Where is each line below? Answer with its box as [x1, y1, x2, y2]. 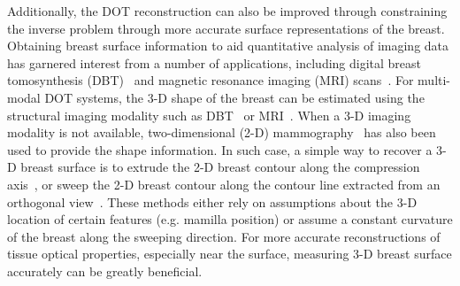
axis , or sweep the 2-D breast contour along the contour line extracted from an [7, 174, 441, 193]
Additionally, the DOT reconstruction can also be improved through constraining [7, 2, 448, 19]
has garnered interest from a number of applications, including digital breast [7, 53, 422, 72]
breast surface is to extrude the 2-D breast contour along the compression [20, 158, 420, 176]
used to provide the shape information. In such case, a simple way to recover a [7, 140, 433, 158]
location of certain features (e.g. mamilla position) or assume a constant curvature [7, 210, 453, 228]
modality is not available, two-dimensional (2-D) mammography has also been [7, 123, 436, 142]
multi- [418, 71, 451, 89]
